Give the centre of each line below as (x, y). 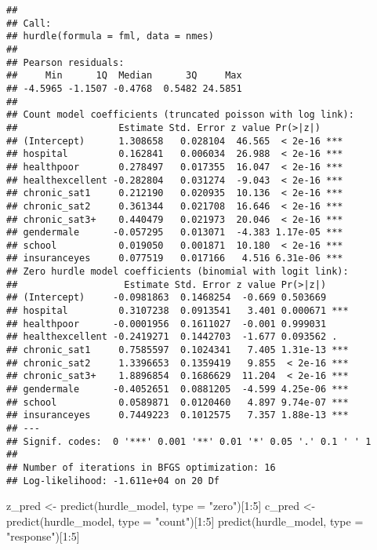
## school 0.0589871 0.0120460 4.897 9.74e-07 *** (178, 402)
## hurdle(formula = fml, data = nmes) (110, 36)
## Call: (29, 23)
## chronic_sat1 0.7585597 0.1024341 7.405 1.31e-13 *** (178, 350)
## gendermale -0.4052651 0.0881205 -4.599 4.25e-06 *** (178, 390)
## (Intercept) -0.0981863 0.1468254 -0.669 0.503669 (167, 298)
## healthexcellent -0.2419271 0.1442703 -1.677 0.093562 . (172, 337)
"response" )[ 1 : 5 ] (43, 536)
